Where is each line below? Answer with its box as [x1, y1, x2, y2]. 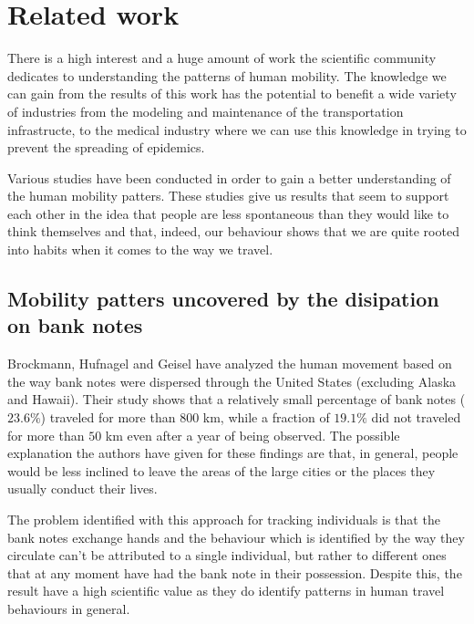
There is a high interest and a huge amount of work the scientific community [7, 48, 437, 68]
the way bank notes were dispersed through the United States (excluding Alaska [7, 371, 457, 390]
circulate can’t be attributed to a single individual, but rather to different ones [7, 546, 447, 565]
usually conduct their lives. [7, 479, 158, 498]
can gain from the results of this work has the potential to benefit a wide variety [7, 84, 457, 103]
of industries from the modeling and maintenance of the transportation [7, 101, 404, 120]
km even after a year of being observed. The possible [105, 425, 400, 444]
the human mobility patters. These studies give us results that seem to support [7, 186, 449, 205]
